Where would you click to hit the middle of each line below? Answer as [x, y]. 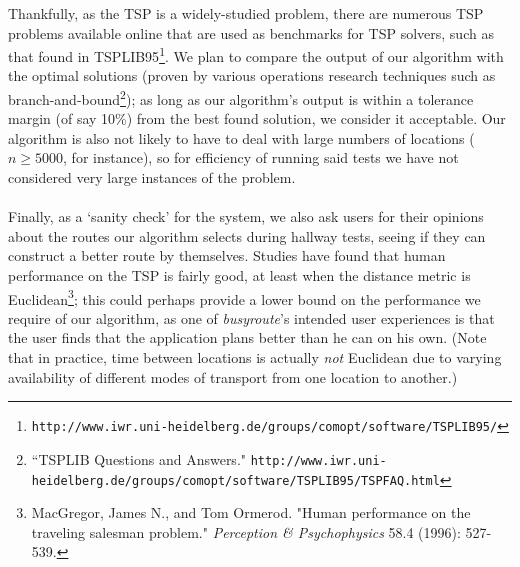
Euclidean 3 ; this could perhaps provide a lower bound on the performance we [244, 297]
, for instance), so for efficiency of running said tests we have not [261, 157]
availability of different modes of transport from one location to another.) [233, 376]
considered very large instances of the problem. [152, 177]
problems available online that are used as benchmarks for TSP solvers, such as [251, 32]
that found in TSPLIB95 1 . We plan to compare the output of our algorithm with [256, 54]
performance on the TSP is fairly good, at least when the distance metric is [239, 275]
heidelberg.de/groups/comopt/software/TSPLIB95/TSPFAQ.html [235, 480]
